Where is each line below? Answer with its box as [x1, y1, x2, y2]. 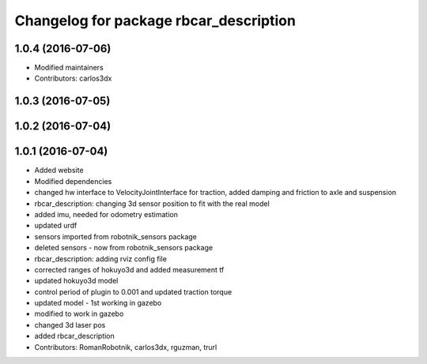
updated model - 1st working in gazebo [34, 298, 162, 308]
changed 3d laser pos [34, 320, 106, 329]
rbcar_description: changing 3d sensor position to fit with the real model [34, 198, 270, 208]
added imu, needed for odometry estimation [34, 209, 178, 219]
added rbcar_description [34, 332, 115, 341]
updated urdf [34, 221, 77, 231]
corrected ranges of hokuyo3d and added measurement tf [34, 265, 225, 274]
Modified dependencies [34, 176, 112, 186]
